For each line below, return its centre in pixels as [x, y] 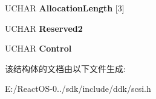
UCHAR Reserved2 [44, 28]
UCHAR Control [38, 48]
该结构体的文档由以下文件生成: [65, 68]
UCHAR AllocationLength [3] [65, 8]
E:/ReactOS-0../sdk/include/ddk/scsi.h [78, 88]
